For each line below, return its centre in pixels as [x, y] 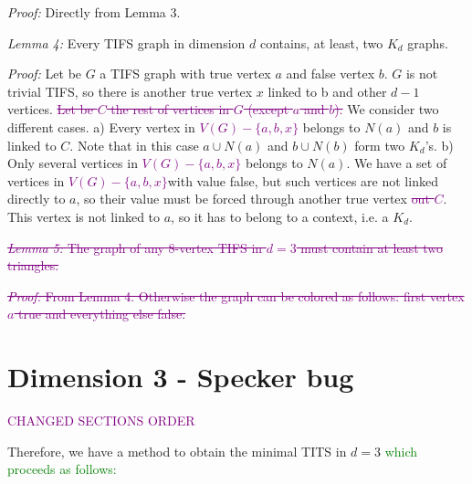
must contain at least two [372, 247]
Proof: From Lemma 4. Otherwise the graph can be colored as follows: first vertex [236, 295]
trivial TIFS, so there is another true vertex [130, 91]
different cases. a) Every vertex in [101, 126]
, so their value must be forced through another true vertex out [253, 199]
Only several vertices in [73, 163]
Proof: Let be [45, 74]
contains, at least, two [321, 42]
